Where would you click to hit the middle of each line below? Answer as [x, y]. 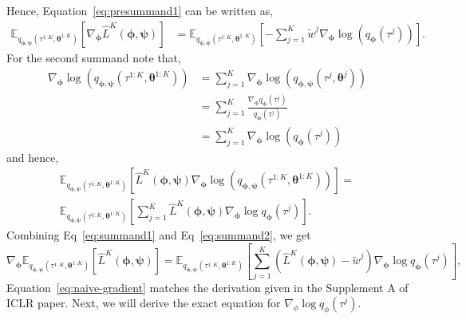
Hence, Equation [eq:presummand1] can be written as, [140, 10]
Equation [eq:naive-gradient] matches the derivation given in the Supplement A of [207, 287]
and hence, [33, 157]
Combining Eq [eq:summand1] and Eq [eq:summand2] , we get [159, 235]
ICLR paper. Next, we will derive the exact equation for [144, 303]
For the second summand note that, [94, 57]
